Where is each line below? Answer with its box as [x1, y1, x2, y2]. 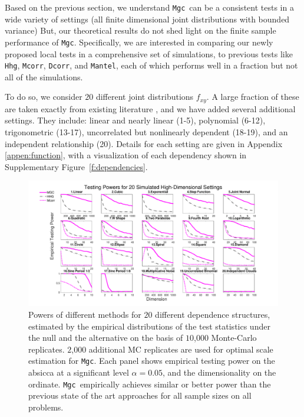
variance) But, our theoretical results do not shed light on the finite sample [5, 24, 276, 37]
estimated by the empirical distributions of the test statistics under [28, 320, 270, 332]
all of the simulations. [5, 70, 83, 83]
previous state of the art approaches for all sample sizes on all [28, 389, 252, 402]
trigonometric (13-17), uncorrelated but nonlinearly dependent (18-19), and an [5, 125, 288, 138]
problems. [28, 400, 64, 413]
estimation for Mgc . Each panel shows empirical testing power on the [28, 354, 275, 367]
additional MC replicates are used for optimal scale [88, 343, 273, 355]
